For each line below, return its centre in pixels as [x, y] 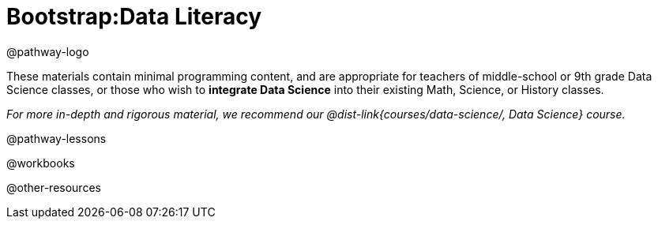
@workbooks [41, 163]
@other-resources [54, 187]
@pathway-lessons [56, 138]
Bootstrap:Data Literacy [134, 17]
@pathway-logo [48, 51]
